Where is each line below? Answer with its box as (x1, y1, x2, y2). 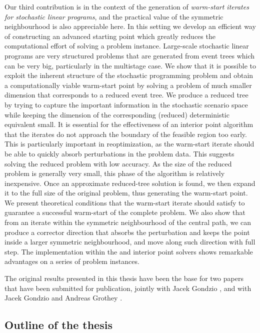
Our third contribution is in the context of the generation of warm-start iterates (4, 1, 249, 11)
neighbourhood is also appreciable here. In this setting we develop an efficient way (4, 21, 256, 31)
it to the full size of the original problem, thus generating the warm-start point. (4, 187, 248, 198)
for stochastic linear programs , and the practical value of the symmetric (4, 11, 223, 21)
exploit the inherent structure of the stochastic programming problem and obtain (4, 70, 253, 80)
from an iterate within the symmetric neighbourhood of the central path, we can (4, 217, 251, 227)
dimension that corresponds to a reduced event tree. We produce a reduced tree (4, 89, 248, 100)
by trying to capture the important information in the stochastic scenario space (4, 99, 248, 109)
